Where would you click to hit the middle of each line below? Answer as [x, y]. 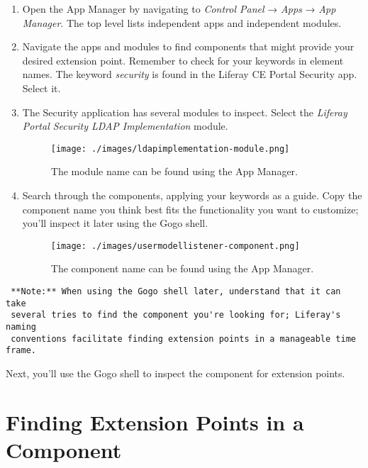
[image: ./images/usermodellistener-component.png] [175, 246]
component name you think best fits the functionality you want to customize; [190, 209]
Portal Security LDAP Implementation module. [125, 126]
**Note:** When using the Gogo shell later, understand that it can [176, 292]
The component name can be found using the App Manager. [182, 268]
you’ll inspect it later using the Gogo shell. [115, 223]
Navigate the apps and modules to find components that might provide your [188, 46]
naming [21, 327]
